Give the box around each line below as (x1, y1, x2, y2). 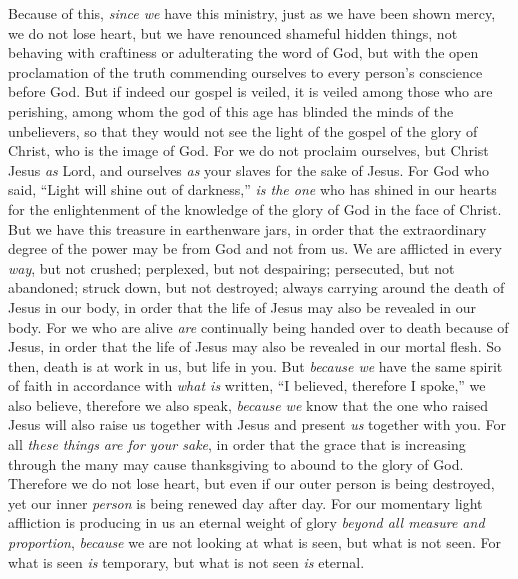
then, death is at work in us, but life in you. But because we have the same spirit (8, 355, 503, 376)
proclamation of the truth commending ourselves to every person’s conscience (8, 61, 483, 82)
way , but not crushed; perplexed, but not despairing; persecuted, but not (8, 257, 455, 278)
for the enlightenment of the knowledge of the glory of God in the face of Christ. (8, 198, 502, 219)
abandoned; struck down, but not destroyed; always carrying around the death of (8, 277, 505, 298)
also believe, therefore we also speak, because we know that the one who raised (8, 394, 489, 415)
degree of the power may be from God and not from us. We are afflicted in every (8, 238, 502, 259)
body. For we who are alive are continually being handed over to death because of (8, 316, 509, 337)
